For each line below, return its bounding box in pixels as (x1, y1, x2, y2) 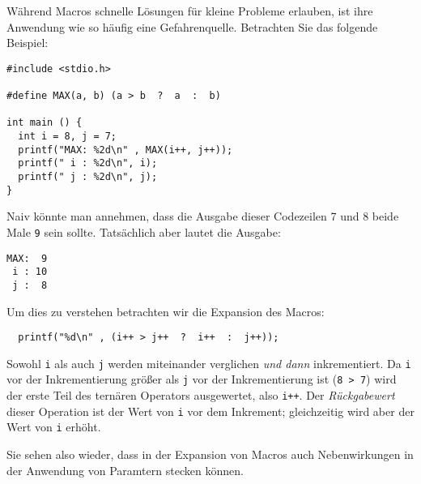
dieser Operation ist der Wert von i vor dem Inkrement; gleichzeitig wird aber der (6, 402, 415, 419)
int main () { (6, 117, 83, 129)
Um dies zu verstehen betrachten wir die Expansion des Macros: (6, 302, 325, 319)
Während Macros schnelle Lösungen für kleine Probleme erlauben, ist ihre (6, 2, 373, 19)
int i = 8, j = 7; (18, 131, 117, 143)
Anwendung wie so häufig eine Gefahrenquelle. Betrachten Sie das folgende (6, 18, 378, 35)
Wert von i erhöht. (6, 418, 101, 435)
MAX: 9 (6, 252, 48, 264)
